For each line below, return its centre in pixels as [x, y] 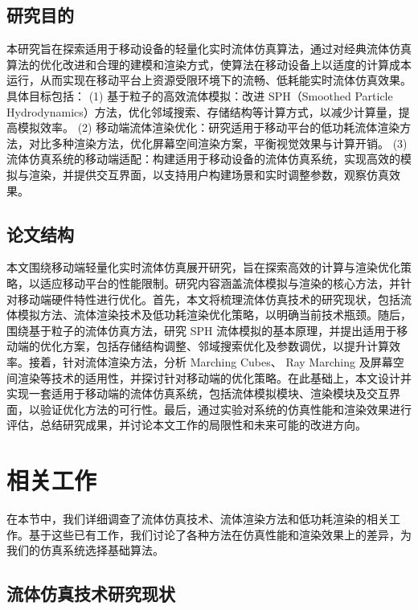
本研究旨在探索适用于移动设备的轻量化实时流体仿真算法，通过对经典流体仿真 [209, 49]
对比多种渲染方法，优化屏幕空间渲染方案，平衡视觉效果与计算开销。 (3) [218, 143]
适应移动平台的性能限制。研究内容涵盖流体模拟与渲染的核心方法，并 [220, 282]
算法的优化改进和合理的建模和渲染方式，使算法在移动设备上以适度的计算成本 [209, 64]
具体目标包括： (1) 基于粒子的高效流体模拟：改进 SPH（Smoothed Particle [200, 95]
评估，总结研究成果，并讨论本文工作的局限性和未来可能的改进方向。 [186, 425]
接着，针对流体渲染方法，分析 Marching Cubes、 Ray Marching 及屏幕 [211, 361]
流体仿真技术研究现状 [91, 594]
